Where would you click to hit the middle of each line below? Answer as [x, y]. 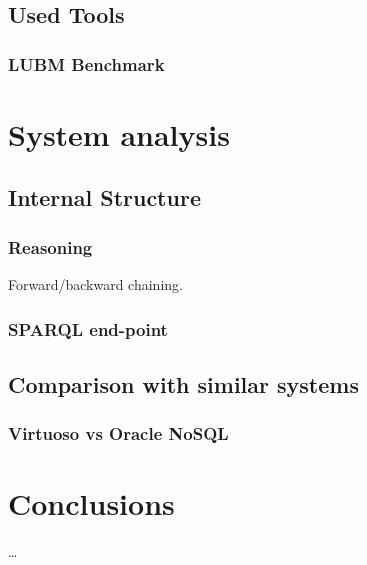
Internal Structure [104, 197]
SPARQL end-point [88, 328]
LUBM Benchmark [86, 63]
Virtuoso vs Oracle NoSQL [118, 433]
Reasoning [50, 246]
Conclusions [91, 503]
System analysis [119, 133]
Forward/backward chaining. [95, 284]
